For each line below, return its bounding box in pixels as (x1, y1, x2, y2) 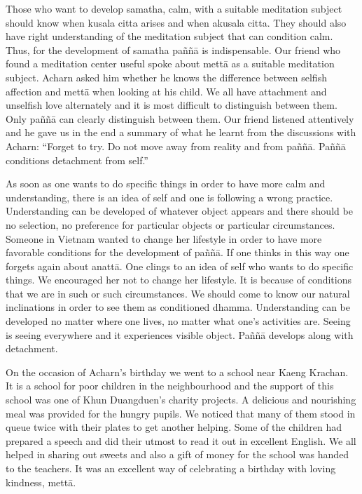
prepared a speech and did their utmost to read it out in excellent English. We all (6, 433, 356, 448)
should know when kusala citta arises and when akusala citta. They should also (6, 15, 347, 29)
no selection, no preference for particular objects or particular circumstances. (6, 217, 335, 232)
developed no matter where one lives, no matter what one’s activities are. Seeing (6, 314, 351, 328)
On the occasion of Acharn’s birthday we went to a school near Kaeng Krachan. (6, 364, 349, 379)
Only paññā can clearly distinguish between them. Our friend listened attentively (6, 111, 354, 126)
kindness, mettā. (6, 474, 76, 489)
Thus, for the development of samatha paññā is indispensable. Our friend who (6, 42, 341, 57)
